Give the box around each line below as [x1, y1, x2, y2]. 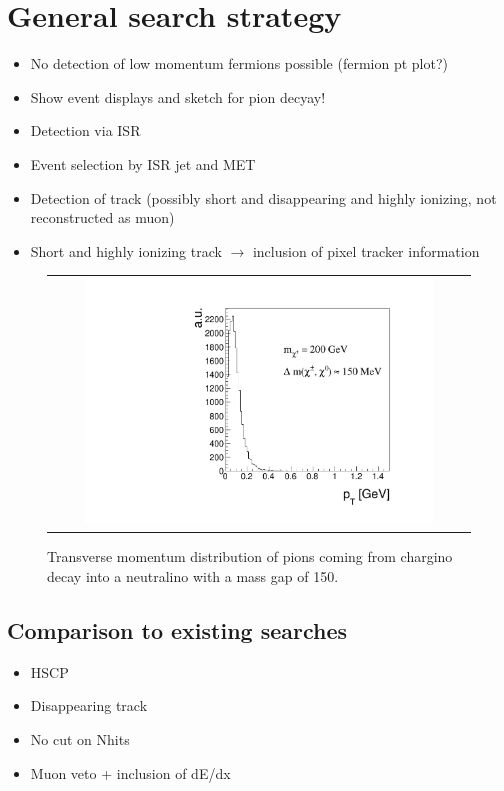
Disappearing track [30, 695, 148, 716]
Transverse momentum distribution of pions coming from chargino [47, 546, 453, 567]
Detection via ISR [30, 120, 141, 141]
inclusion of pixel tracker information [252, 240, 480, 261]
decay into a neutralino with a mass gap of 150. [47, 566, 339, 587]
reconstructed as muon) [30, 207, 175, 228]
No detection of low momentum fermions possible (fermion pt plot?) [30, 53, 448, 74]
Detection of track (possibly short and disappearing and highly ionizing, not [30, 187, 497, 208]
